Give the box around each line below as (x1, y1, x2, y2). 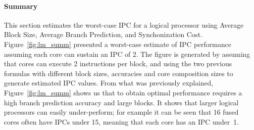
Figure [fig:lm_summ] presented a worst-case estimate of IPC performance (4, 39, 232, 49)
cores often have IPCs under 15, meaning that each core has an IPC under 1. (4, 116, 239, 127)
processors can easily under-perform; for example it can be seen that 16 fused (4, 107, 239, 117)
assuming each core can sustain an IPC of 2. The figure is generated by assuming (4, 48, 250, 59)
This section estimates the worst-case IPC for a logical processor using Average (4, 19, 244, 30)
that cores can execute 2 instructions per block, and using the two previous (4, 58, 232, 69)
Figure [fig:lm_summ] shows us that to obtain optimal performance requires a (4, 87, 242, 97)
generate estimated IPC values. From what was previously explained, (4, 78, 213, 88)
